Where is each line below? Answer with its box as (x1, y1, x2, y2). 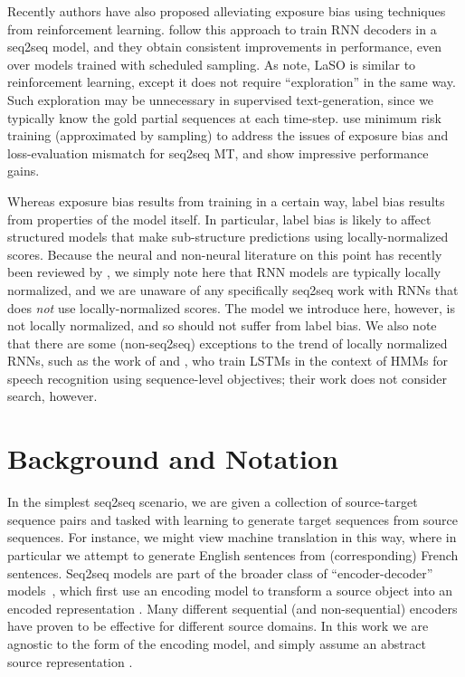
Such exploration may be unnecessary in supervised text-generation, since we (7, 90, 434, 109)
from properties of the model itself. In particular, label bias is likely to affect (7, 209, 432, 228)
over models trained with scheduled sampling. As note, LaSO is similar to (7, 54, 416, 73)
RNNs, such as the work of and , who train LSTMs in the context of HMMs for (7, 351, 448, 370)
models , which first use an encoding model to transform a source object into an (7, 581, 453, 600)
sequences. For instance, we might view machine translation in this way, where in (7, 528, 457, 547)
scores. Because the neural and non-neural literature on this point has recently (7, 244, 442, 263)
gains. (7, 161, 40, 180)
